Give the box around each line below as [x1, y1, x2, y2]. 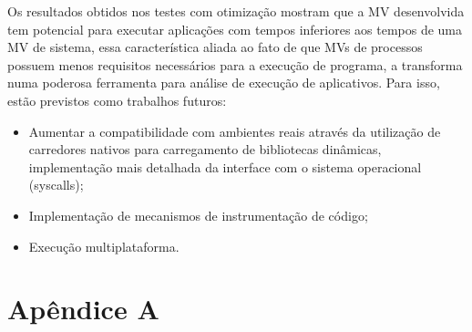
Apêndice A [7, 290, 159, 327]
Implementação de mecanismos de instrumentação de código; [28, 205, 368, 224]
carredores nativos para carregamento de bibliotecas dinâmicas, [28, 140, 382, 159]
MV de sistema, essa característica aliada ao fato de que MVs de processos [7, 37, 423, 57]
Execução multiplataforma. [28, 236, 180, 255]
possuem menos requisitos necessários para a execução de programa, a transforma [7, 55, 463, 74]
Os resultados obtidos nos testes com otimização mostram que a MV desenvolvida [7, 2, 465, 20]
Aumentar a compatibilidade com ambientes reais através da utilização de [28, 121, 441, 140]
